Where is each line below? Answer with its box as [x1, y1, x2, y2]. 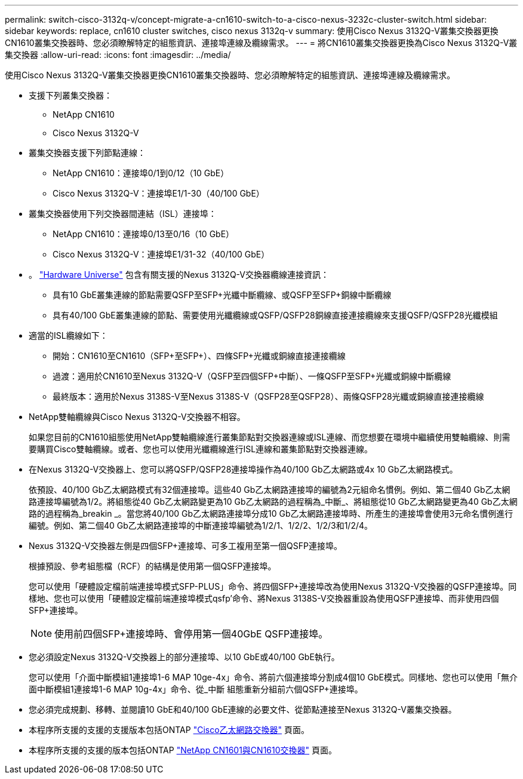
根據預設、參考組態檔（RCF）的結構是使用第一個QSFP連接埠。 [29, 561, 276, 571]
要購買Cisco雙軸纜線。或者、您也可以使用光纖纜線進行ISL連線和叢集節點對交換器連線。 [29, 444, 373, 454]
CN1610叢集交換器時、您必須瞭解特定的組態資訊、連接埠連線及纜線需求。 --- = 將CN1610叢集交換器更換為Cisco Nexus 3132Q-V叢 [5, 38, 518, 48]
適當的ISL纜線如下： [29, 330, 108, 341]
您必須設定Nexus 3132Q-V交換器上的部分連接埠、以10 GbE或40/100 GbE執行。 [29, 652, 340, 662]
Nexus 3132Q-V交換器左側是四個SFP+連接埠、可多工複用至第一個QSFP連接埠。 [29, 541, 342, 551]
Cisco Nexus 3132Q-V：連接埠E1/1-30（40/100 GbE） [53, 188, 264, 198]
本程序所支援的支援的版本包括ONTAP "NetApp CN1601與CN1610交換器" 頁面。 [29, 745, 337, 755]
